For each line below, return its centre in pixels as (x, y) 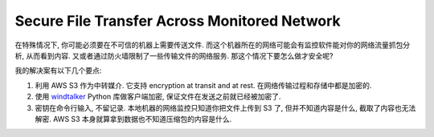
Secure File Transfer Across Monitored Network (178, 21)
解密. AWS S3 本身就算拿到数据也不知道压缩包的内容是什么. (133, 119)
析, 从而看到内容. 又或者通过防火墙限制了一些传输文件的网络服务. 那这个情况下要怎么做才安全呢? (174, 55)
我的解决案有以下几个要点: (58, 71)
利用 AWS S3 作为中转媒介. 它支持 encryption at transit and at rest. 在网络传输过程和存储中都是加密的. (203, 85)
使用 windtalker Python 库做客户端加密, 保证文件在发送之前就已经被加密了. (158, 97)
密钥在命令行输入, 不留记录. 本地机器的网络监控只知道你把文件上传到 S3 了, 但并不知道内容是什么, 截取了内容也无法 (225, 107)
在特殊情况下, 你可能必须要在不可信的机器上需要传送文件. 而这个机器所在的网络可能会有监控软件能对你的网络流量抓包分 (212, 45)
